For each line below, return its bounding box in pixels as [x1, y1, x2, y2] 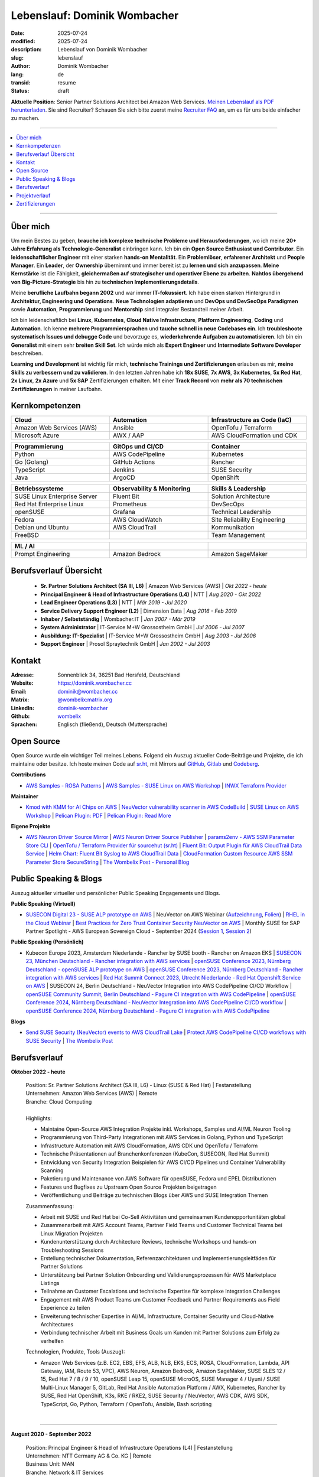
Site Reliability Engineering [211, 516, 286, 524]
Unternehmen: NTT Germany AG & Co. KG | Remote [25, 1452, 152, 1459]
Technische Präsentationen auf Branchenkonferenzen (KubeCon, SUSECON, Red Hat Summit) [40, 1150, 270, 1157]
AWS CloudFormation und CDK [211, 431, 298, 440]
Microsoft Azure [14, 431, 60, 440]
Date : [11, 30, 25, 37]
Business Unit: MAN [25, 1460, 74, 1468]
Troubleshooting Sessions [40, 1247, 104, 1254]
